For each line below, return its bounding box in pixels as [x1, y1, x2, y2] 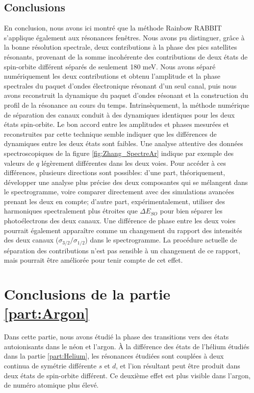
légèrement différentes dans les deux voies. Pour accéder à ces [41, 157, 226, 168]
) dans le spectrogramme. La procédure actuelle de [85, 235, 237, 245]
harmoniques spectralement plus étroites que [4, 206, 138, 216]
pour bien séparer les [160, 206, 223, 216]
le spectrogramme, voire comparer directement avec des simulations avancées [4, 186, 234, 197]
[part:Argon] [4, 303, 89, 323]
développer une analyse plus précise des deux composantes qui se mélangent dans [4, 177, 248, 187]
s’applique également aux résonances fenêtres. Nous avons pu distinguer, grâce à [4, 32, 245, 42]
